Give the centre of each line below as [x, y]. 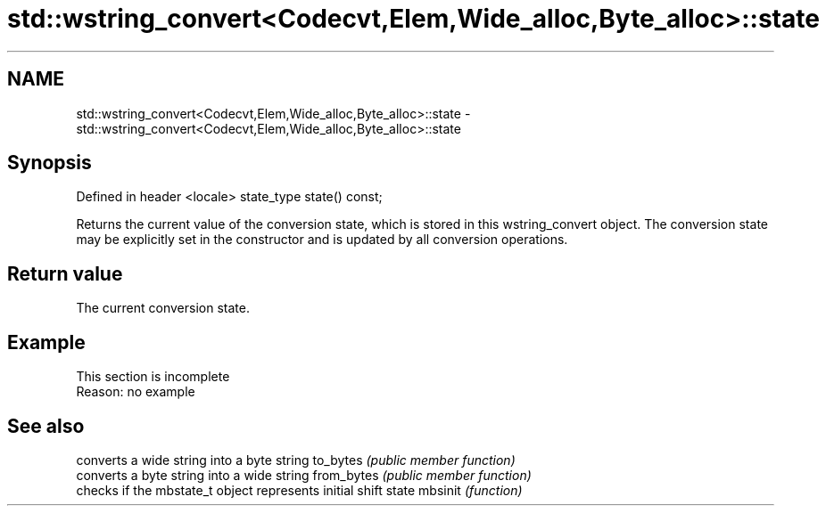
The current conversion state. [163, 308]
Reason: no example [136, 392]
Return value [65, 273]
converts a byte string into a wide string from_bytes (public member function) [304, 475]
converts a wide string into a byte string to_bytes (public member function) [296, 460]
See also [46, 426]
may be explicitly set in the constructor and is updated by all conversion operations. [322, 240]
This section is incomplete [153, 377]
